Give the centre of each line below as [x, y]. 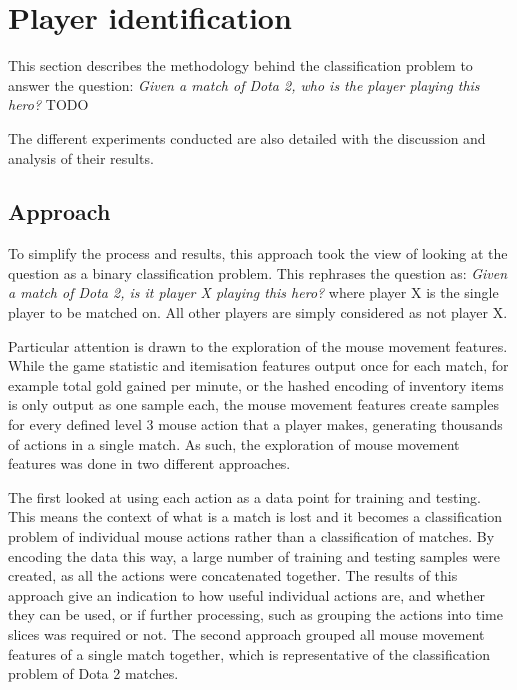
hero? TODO [48, 104]
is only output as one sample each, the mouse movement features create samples [253, 404]
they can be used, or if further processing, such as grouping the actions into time [255, 614]
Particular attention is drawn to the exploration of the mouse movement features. [258, 345]
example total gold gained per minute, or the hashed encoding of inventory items [256, 384]
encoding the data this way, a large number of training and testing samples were [254, 555]
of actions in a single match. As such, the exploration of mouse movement [234, 443]
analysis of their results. [81, 157]
